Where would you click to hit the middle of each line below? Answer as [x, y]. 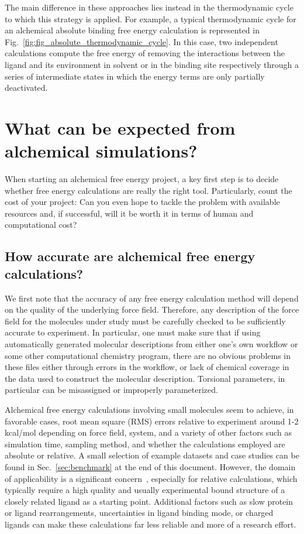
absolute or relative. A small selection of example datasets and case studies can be [152, 455]
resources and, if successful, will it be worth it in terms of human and [129, 213]
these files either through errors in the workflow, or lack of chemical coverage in [147, 367]
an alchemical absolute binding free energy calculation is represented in [132, 30]
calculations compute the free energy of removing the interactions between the [145, 53]
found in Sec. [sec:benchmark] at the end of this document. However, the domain [150, 466]
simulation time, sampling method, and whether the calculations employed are [145, 444]
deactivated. [26, 88]
